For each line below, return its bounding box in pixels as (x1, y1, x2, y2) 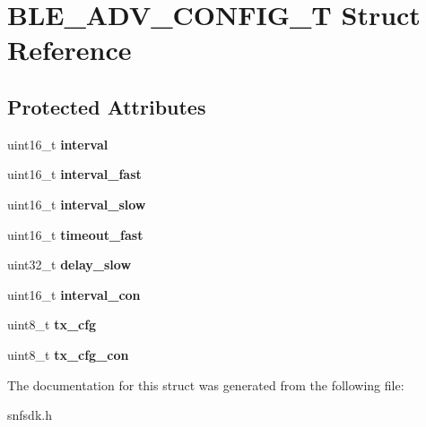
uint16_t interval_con (7, 285, 141, 303)
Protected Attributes (7, 92, 206, 120)
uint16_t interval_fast (7, 165, 142, 184)
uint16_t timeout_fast (7, 225, 143, 243)
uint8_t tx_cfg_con (7, 345, 129, 363)
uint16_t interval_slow (7, 194, 146, 213)
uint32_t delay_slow (7, 255, 132, 274)
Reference (7, 31, 132, 68)
